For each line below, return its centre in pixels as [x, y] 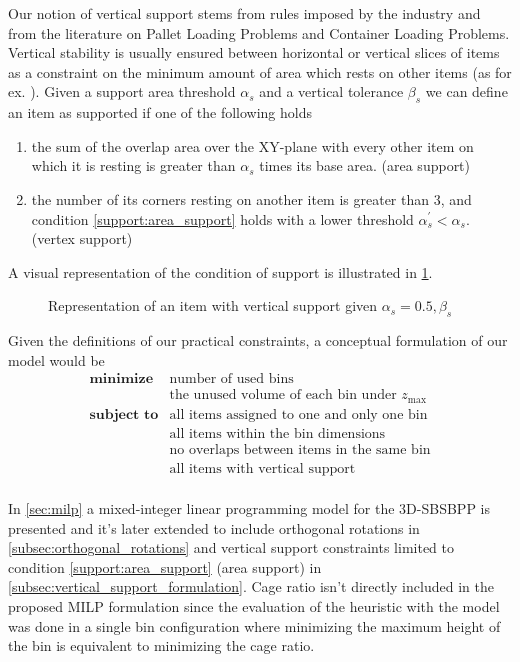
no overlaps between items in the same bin [300, 449]
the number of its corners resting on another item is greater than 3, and [251, 198]
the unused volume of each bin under [283, 395]
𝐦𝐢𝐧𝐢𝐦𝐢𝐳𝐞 [121, 379]
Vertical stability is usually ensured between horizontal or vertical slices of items [254, 52]
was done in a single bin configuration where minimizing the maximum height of [254, 625]
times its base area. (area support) [365, 165]
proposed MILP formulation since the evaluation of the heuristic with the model [254, 605]
